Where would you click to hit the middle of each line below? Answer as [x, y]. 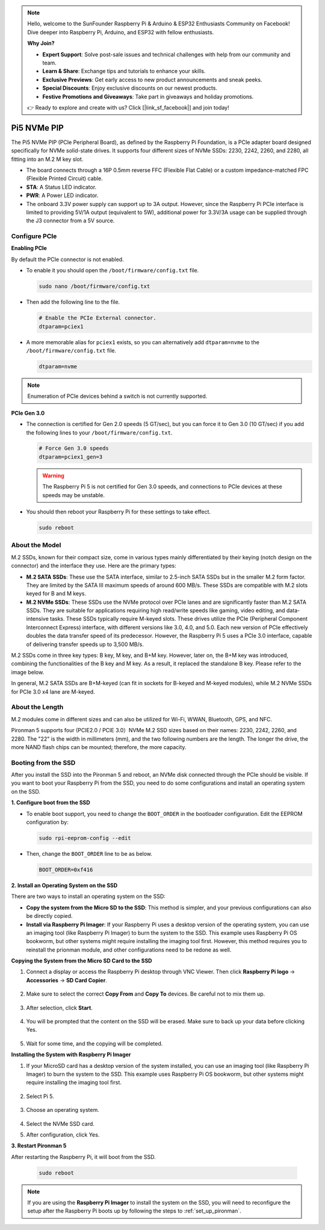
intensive [38, 619]
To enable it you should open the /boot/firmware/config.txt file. [113, 271]
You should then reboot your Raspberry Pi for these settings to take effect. [118, 512]
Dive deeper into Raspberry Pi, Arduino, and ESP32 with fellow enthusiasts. [121, 32]
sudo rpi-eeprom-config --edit [85, 838]
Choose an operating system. [63, 1110]
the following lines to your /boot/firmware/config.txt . [99, 432]
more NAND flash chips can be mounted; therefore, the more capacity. [99, 747]
